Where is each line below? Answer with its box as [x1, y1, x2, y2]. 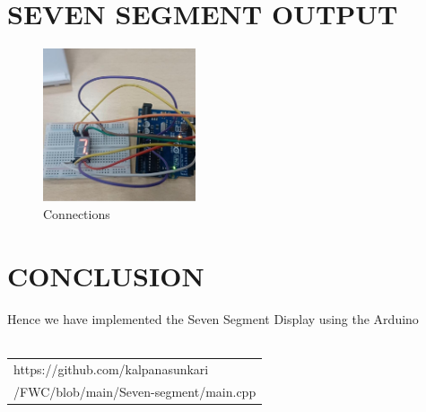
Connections [43, 205, 110, 224]
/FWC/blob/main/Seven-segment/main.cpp [13, 381, 256, 400]
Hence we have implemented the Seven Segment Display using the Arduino [7, 310, 419, 329]
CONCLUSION [7, 258, 204, 294]
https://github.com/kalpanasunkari [13, 360, 209, 379]
